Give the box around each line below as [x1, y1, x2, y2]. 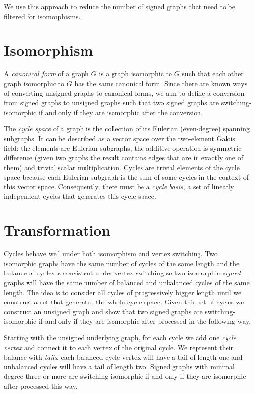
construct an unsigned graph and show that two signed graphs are [4, 306, 203, 316]
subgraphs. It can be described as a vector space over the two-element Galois [4, 133, 235, 143]
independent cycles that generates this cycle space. [4, 191, 156, 201]
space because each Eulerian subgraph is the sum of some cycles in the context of [4, 172, 249, 182]
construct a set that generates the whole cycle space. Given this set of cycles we [4, 297, 244, 307]
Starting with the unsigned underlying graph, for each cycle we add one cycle [4, 332, 236, 342]
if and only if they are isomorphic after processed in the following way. [38, 316, 251, 326]
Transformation [4, 220, 111, 240]
